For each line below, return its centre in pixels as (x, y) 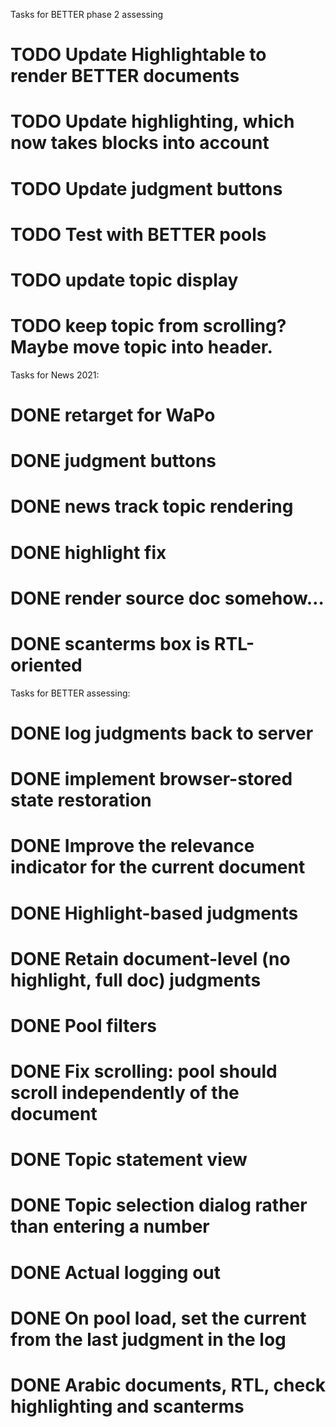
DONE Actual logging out (116, 1272)
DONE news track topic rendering (152, 506)
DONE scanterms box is (110, 644)
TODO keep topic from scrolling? (148, 326)
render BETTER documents (125, 76)
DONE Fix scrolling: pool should (144, 1071)
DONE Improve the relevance (132, 846)
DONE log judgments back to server (162, 733)
